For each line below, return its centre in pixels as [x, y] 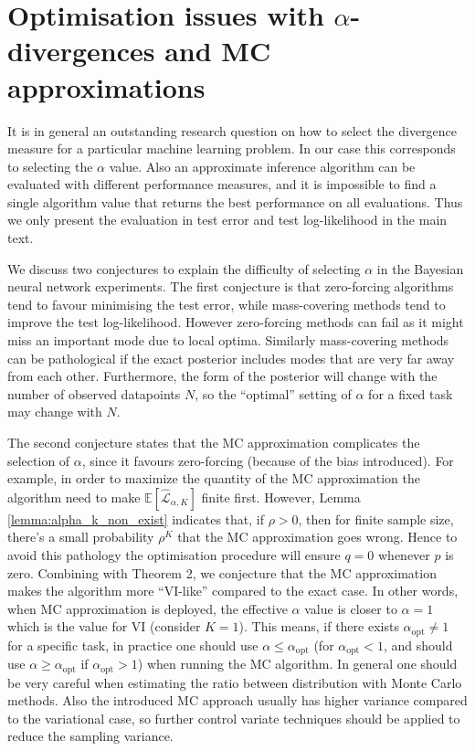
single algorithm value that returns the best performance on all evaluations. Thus [235, 201]
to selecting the [50, 166]
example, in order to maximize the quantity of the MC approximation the [214, 478]
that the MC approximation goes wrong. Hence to [317, 537]
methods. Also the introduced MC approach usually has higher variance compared [237, 700]
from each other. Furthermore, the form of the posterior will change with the [222, 376]
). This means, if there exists [319, 626]
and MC [218, 51]
